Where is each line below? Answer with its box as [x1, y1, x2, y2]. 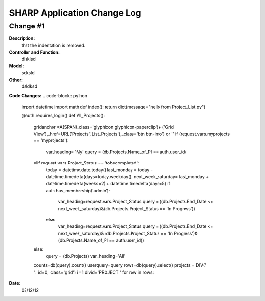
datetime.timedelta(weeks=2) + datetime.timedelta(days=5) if [46, 181, 170, 187]
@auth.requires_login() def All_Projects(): [21, 113, 105, 119]
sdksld [21, 70, 35, 76]
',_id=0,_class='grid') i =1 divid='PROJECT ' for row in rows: [33, 269, 154, 275]
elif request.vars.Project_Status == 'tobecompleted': [33, 160, 139, 166]
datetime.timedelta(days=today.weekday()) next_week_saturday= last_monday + [46, 174, 209, 180]
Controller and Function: [9, 49, 60, 55]
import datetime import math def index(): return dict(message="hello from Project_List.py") [21, 104, 206, 109]
